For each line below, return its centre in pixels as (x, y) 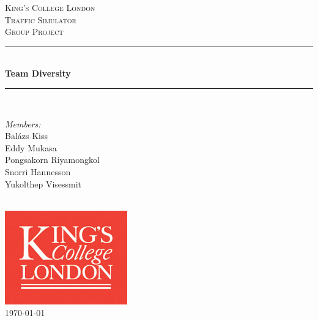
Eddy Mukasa (31, 147)
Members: (23, 123)
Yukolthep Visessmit (43, 183)
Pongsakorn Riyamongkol (52, 160)
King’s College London (50, 7)
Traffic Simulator (41, 19)
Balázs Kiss (27, 136)
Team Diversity (38, 73)
